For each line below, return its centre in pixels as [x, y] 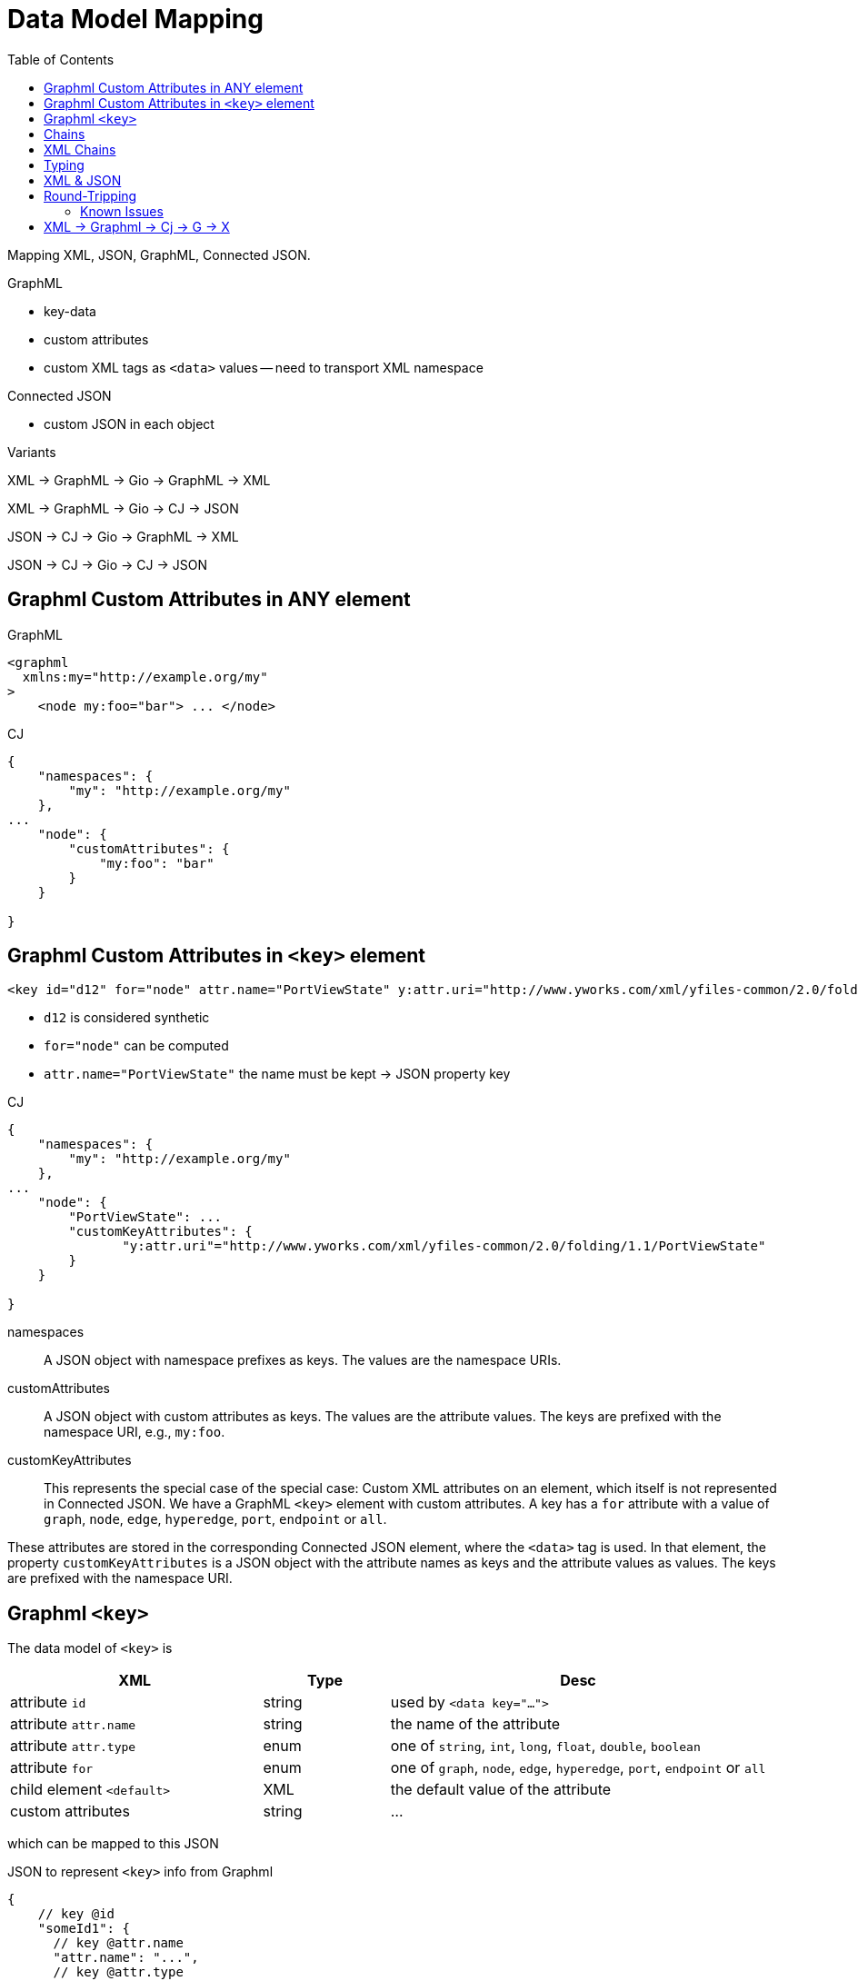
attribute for [52, 1768]
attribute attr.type [73, 1746]
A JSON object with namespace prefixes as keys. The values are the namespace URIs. [303, 1360]
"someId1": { [84, 1929]
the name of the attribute [475, 1724]
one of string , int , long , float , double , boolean [545, 1746]
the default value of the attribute [501, 1790]
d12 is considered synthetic [127, 1018]
